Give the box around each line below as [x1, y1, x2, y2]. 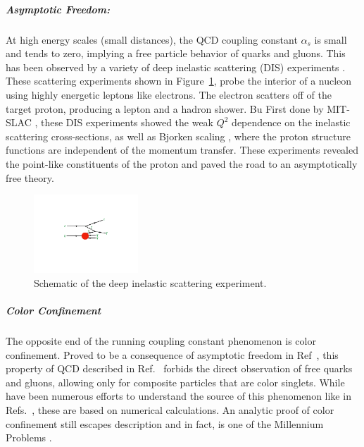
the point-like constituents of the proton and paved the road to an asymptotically [6, 156, 358, 171]
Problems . [6, 430, 52, 445]
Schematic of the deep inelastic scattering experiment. [34, 275, 267, 290]
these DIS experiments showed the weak [40, 115, 214, 130]
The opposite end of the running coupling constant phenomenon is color [6, 333, 316, 348]
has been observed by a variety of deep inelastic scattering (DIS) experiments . [6, 59, 346, 74]
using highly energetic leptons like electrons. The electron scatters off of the [6, 87, 332, 102]
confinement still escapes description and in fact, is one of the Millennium [6, 416, 324, 431]
